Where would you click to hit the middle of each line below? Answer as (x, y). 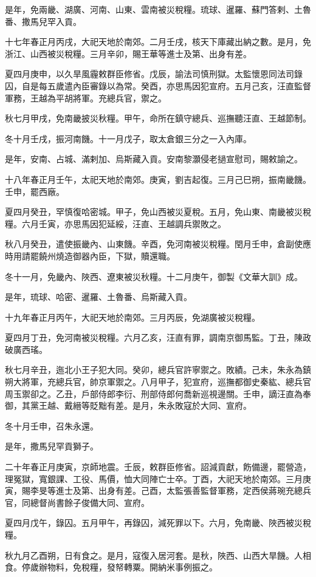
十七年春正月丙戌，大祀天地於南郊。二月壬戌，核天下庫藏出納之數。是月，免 (158, 42)
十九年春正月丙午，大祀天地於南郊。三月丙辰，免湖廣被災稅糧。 (132, 317)
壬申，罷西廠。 (35, 191)
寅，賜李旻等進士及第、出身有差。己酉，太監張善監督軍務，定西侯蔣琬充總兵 (158, 490)
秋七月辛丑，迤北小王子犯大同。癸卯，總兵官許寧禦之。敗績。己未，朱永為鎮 (158, 370)
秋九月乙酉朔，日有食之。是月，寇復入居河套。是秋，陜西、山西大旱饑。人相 (158, 555)
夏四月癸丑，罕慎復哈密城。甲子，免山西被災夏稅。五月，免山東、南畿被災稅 (158, 212)
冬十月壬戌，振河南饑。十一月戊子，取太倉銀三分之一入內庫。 (128, 138)
